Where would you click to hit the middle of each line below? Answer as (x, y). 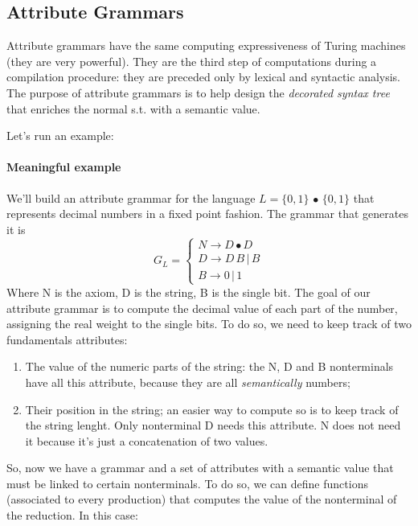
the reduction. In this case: (72, 515)
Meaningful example (64, 167)
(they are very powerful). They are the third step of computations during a (192, 61)
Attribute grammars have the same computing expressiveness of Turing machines (206, 45)
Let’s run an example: (60, 136)
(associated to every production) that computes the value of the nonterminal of (202, 499)
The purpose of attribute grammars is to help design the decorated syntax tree (198, 92)
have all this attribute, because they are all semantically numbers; (188, 382)
